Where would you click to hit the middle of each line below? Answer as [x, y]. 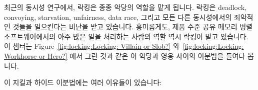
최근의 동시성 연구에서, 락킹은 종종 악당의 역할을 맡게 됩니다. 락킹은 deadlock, [125, 7]
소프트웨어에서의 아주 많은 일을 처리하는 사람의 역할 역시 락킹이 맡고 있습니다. [126, 36]
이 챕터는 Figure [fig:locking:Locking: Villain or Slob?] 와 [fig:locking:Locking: [124, 46]
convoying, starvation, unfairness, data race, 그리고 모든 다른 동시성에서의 [118, 17]
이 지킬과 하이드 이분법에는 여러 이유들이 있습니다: [83, 82]
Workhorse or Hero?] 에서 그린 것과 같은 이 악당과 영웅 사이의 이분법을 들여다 [125, 55]
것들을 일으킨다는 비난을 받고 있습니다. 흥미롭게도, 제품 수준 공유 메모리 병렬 [132, 27]
